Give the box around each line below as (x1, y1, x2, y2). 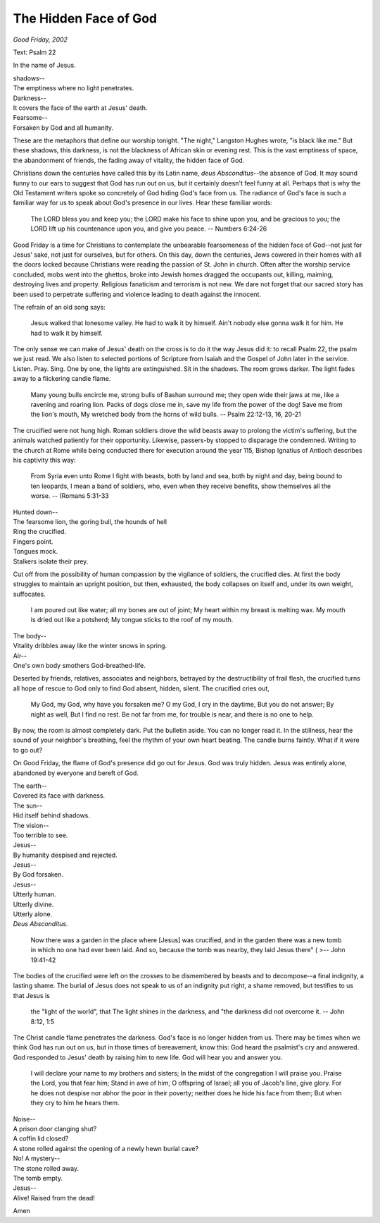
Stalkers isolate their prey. (13, 557, 89, 566)
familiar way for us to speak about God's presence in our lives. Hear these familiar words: (13, 198, 272, 207)
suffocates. (13, 590, 46, 598)
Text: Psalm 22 (13, 48, 56, 56)
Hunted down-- (13, 508, 58, 516)
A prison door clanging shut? (13, 1125, 97, 1133)
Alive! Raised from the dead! (13, 1193, 95, 1202)
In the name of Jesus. (13, 61, 77, 70)
